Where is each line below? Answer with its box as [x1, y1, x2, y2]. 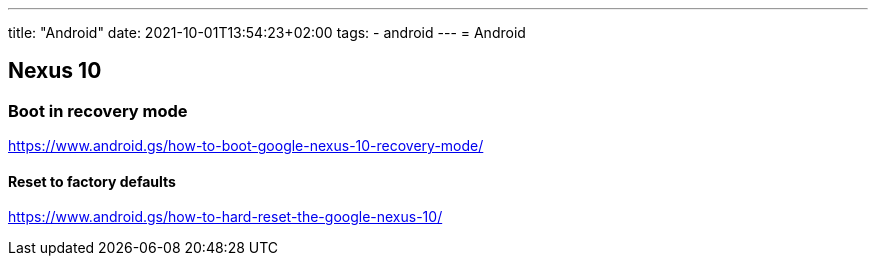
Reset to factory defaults [8, 172, 176, 190]
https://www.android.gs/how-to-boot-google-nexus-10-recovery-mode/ [8, 137, 484, 155]
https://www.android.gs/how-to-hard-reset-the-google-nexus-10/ [8, 208, 443, 226]
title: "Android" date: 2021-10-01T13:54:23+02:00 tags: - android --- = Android [8, 24, 526, 41]
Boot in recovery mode [8, 100, 188, 121]
